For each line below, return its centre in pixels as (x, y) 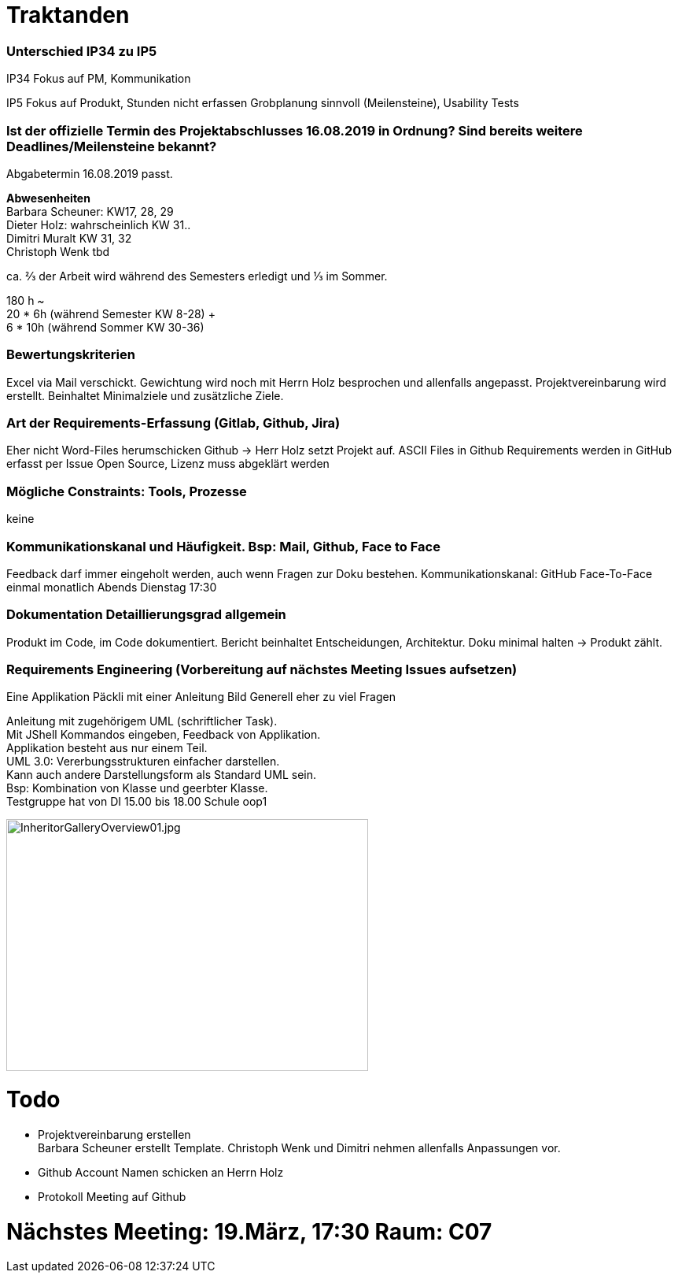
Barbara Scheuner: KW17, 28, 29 (90, 211)
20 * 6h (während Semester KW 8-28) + (111, 313)
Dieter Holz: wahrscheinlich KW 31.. (99, 224)
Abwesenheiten (48, 198)
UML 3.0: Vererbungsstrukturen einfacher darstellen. (143, 762)
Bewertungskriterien (71, 355)
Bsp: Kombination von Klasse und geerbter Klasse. (137, 788)
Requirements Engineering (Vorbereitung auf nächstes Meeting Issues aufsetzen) (262, 669)
